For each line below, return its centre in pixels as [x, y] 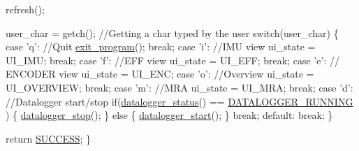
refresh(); [25, 9]
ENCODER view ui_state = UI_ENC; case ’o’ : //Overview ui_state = [160, 74]
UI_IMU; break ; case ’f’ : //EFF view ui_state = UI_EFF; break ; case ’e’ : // [173, 60]
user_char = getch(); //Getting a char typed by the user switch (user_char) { [172, 33]
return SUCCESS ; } [49, 138]
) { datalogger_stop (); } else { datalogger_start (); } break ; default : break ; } [169, 115]
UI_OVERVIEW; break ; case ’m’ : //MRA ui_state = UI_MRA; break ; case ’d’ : [179, 87]
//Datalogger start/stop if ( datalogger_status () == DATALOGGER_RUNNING [179, 101]
